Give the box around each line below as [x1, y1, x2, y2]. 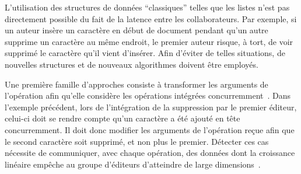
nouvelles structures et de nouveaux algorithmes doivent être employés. [5, 58, 258, 70]
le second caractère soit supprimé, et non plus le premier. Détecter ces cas [5, 135, 269, 147]
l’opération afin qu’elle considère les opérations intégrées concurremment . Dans [5, 89, 291, 102]
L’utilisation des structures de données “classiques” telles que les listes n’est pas [5, 1, 290, 13]
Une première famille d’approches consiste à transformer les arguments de [5, 78, 268, 90]
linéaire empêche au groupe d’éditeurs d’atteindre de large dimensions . [5, 158, 261, 170]
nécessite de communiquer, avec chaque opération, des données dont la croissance [5, 147, 295, 159]
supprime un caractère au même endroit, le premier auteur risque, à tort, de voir [5, 35, 293, 47]
